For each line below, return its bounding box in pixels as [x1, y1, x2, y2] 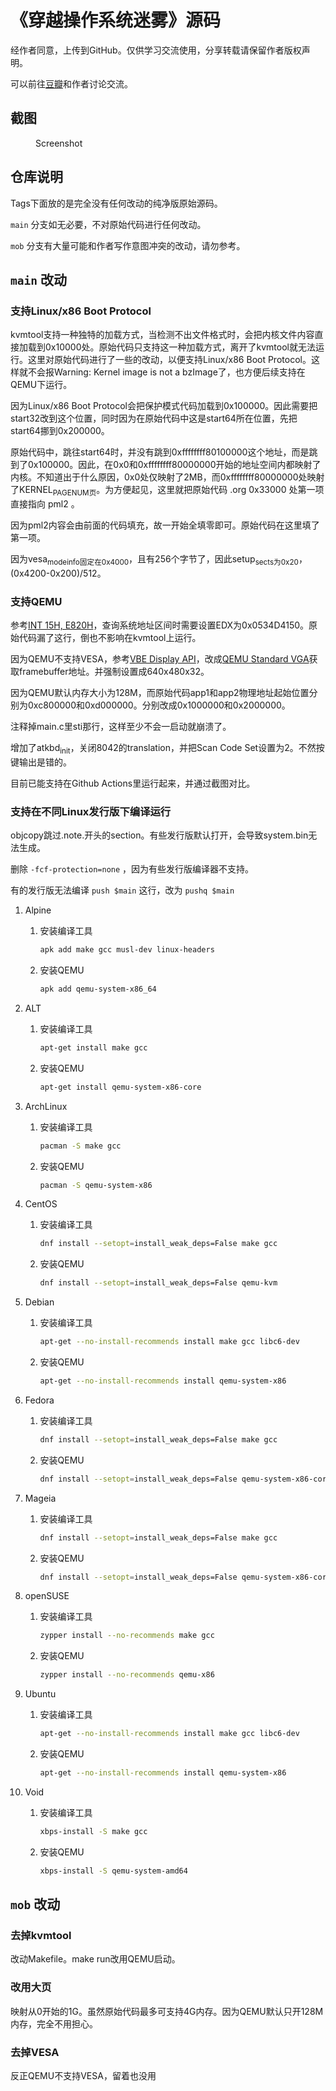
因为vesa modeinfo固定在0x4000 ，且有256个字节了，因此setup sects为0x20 [10, 553, 299, 567]
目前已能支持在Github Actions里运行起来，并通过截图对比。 [10, 777, 256, 789]
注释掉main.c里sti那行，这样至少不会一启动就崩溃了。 [10, 721, 232, 733]
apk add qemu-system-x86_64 [39, 984, 157, 995]
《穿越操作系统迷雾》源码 [10, 9, 222, 32]
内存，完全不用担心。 [10, 2017, 98, 2030]
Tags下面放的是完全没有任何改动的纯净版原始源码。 [10, 197, 223, 209]
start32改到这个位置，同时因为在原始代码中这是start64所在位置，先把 [10, 412, 298, 425]
